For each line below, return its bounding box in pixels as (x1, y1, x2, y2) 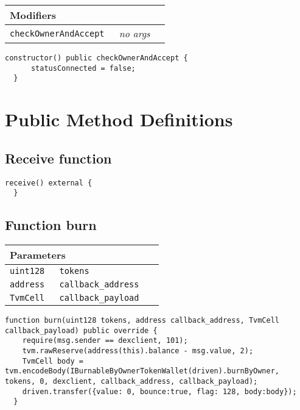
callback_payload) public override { (5, 326, 158, 335)
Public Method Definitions (5, 107, 233, 132)
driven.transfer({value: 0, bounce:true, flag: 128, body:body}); (22, 387, 297, 396)
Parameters (10, 248, 66, 262)
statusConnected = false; (30, 63, 136, 73)
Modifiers (10, 8, 57, 22)
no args (119, 26, 150, 40)
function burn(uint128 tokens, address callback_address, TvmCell (5, 316, 280, 325)
